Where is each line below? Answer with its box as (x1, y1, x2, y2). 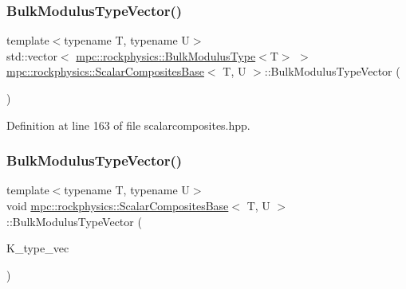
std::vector (6, 47, 57, 64)
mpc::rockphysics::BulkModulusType (76, 47, 256, 64)
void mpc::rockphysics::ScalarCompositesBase (6, 197, 229, 213)
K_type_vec (6, 240, 69, 256)
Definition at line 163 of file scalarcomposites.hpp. (6, 116, 250, 133)
